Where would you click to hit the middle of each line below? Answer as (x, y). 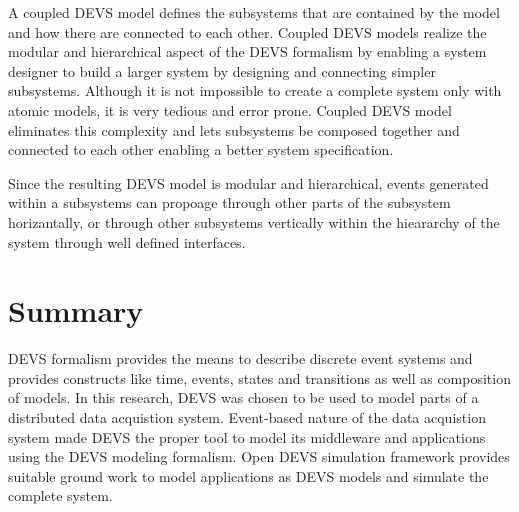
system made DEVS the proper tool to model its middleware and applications (247, 436)
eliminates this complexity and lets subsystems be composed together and (234, 129)
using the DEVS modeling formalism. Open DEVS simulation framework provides (259, 456)
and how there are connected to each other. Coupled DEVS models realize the (247, 31)
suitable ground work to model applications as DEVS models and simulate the (248, 475)
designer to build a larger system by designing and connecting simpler (222, 70)
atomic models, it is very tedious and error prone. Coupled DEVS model (230, 109)
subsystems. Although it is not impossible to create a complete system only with (255, 90)
